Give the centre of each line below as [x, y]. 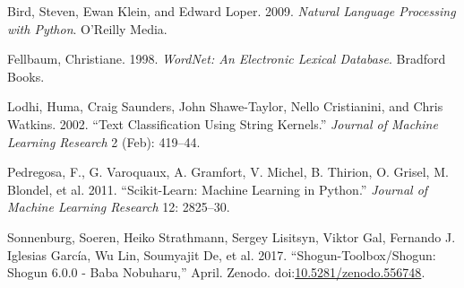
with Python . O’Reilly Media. [87, 28]
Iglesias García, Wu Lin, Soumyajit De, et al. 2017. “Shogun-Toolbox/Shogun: [222, 254]
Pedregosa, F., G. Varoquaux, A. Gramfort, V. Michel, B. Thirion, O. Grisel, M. [228, 172]
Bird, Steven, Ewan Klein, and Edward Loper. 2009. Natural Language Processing [232, 11]
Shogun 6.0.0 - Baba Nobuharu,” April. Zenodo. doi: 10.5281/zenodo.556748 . [216, 272]
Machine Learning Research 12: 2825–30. [119, 207]
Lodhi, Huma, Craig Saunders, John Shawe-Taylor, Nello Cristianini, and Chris [225, 106]
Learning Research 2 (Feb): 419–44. [104, 141]
